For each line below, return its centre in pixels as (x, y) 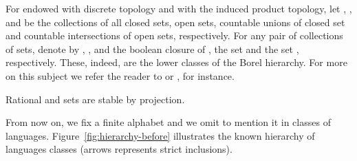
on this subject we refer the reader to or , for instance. (120, 75)
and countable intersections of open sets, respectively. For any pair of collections (174, 35)
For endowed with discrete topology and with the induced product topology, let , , (179, 8)
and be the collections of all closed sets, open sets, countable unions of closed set (175, 22)
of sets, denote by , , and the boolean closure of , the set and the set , (152, 49)
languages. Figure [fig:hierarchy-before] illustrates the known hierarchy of (160, 135)
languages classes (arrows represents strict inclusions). (119, 149)
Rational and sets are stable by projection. (95, 99)
